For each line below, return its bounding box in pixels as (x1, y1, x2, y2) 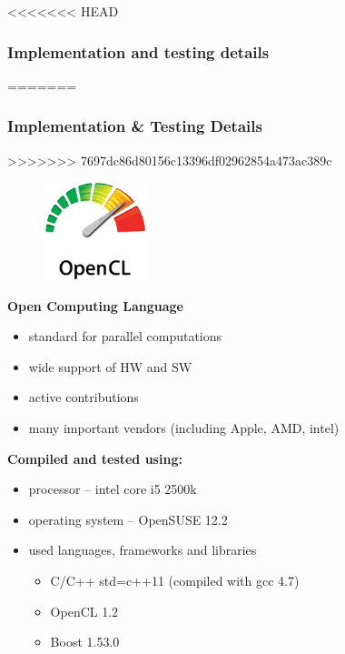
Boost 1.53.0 (50, 632, 120, 651)
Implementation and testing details (7, 40, 270, 63)
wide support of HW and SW (28, 357, 192, 376)
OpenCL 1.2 (50, 601, 119, 620)
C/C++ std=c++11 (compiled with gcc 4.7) (50, 570, 300, 589)
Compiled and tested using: (7, 448, 182, 468)
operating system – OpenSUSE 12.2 (28, 509, 228, 528)
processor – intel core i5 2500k (28, 479, 197, 498)
